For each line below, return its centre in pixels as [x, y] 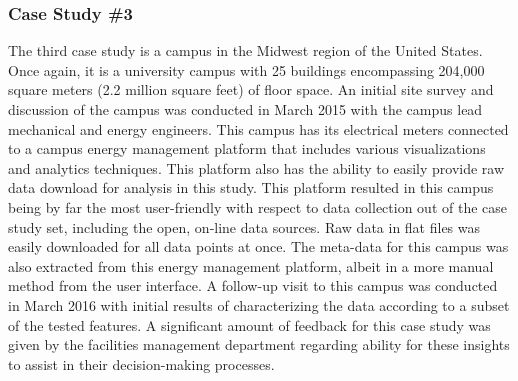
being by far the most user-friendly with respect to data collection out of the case [257, 206]
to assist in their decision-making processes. [141, 363]
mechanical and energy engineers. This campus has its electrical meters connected [258, 128]
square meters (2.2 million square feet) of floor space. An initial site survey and [251, 89]
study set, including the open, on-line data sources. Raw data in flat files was [244, 226]
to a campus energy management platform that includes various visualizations [247, 148]
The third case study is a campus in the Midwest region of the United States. [245, 50]
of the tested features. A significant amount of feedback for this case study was [249, 324]
